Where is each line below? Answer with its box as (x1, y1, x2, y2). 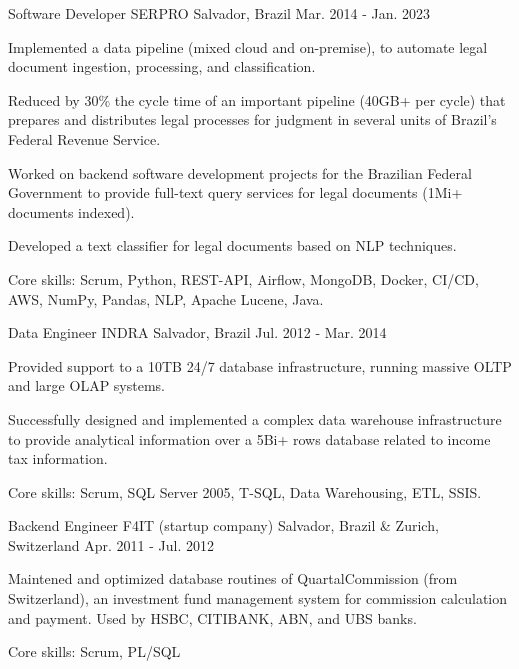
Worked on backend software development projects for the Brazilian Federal (8, 162, 472, 183)
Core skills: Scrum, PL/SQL (8, 641, 181, 662)
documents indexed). (8, 201, 135, 222)
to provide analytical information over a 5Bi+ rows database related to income (8, 428, 491, 449)
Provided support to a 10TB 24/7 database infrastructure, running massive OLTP (8, 355, 512, 376)
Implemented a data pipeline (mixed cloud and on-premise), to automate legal (8, 36, 488, 57)
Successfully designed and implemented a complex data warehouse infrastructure (8, 408, 502, 429)
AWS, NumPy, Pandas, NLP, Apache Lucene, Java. (8, 288, 324, 309)
